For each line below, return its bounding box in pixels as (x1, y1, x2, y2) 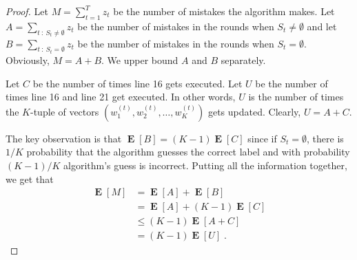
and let (307, 19, 337, 33)
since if (247, 131, 277, 145)
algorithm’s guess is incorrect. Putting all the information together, (63, 158, 347, 172)
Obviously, (6, 53, 50, 67)
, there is (307, 131, 344, 145)
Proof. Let (6, 4, 48, 18)
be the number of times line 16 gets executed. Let (32, 76, 243, 90)
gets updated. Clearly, (207, 104, 301, 118)
